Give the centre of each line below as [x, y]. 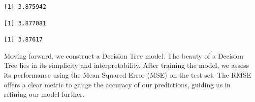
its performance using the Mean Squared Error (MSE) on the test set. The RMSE [128, 74]
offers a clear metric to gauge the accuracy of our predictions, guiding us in [117, 84]
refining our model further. [44, 94]
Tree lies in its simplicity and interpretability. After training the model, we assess [127, 65]
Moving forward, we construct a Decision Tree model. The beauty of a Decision [124, 55]
